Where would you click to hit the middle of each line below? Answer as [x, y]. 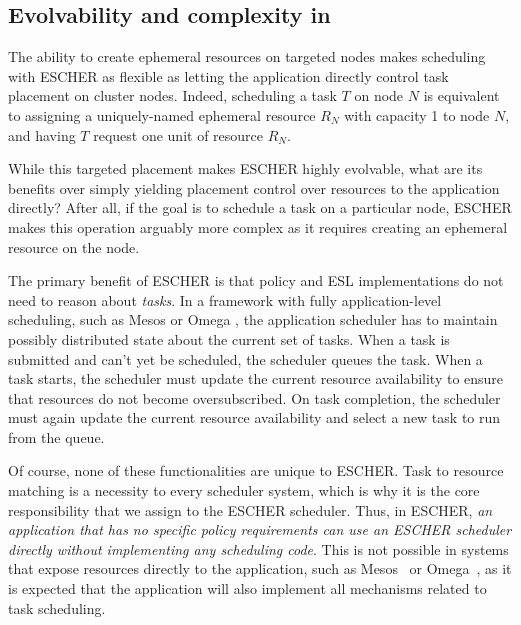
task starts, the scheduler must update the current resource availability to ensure [256, 378]
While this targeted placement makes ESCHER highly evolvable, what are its [245, 168]
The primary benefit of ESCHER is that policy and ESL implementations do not [256, 280]
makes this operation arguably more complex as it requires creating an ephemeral [258, 226]
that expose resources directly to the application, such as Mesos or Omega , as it [260, 568]
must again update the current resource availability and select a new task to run [254, 417]
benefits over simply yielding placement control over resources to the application [254, 187]
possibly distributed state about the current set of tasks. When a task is [229, 338]
